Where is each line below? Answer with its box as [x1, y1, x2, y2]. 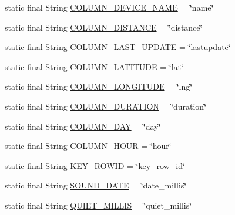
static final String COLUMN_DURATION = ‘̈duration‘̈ [5, 100, 207, 112]
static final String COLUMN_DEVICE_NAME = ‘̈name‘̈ [5, 1, 214, 13]
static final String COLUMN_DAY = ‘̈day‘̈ [5, 120, 161, 132]
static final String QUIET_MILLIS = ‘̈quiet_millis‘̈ [5, 199, 192, 211]
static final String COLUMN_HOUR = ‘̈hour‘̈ [5, 140, 172, 152]
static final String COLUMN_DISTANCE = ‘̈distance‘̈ [5, 21, 203, 33]
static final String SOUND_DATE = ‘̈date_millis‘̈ [5, 179, 187, 191]
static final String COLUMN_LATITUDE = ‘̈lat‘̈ [5, 60, 183, 72]
